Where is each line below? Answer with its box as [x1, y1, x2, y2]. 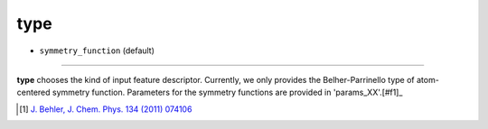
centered [16, 87, 51, 98]
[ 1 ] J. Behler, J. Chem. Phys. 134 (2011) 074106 [19, 104, 192, 115]
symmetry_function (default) [39, 45, 155, 56]
